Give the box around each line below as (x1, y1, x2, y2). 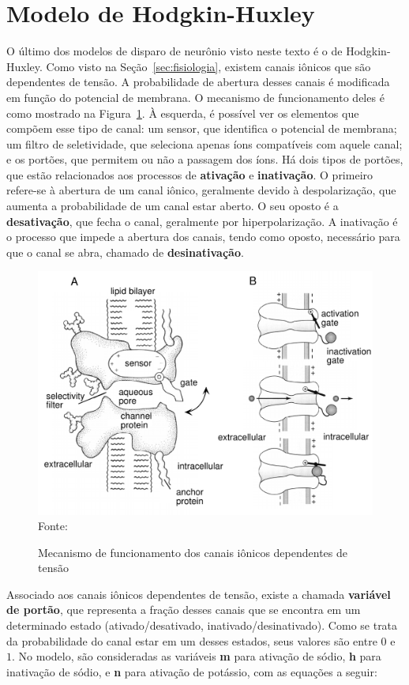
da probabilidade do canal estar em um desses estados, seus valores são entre (6, 632, 377, 649)
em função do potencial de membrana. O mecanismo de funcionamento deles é (6, 88, 385, 105)
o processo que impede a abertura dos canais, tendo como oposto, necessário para (6, 228, 400, 245)
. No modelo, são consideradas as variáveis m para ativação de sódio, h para (12, 648, 381, 664)
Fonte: (38, 518, 68, 534)
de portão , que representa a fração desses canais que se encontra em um (6, 601, 361, 618)
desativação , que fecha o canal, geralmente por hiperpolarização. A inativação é (6, 213, 398, 229)
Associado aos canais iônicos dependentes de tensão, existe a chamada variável (6, 585, 391, 602)
